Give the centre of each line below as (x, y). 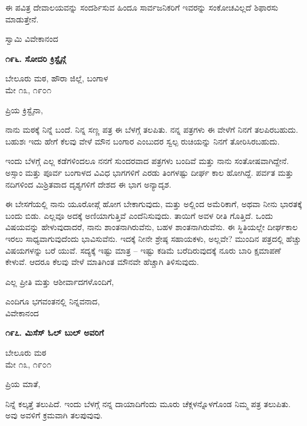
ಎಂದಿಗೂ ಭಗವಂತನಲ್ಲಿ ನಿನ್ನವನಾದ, (53, 301)
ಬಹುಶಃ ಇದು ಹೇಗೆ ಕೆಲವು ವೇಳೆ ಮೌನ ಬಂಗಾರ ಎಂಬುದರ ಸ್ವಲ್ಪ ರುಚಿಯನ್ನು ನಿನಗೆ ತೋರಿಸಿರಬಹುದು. (143, 141)
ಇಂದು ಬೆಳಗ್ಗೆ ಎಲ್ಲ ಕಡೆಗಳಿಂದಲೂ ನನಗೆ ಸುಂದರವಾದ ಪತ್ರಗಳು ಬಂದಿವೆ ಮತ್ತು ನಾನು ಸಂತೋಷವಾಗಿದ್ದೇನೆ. (147, 161)
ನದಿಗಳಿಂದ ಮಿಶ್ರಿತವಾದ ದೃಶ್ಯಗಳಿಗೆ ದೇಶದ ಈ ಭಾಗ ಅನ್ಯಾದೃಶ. (88, 184)
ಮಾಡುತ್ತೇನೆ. (22, 19)
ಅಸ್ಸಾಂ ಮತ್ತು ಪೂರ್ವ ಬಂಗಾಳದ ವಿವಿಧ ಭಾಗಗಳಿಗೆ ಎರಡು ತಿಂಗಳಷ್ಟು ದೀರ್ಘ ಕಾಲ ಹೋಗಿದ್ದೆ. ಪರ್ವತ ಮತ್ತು (149, 172)
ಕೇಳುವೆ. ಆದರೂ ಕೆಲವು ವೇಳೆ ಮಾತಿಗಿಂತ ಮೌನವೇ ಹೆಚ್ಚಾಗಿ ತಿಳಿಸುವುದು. (102, 262)
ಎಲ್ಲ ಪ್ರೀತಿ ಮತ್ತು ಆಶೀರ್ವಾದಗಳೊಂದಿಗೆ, (60, 281)
